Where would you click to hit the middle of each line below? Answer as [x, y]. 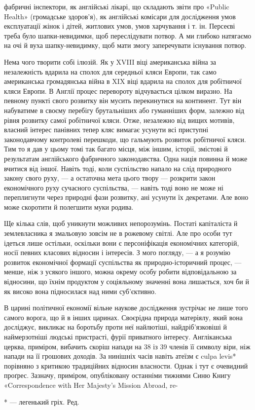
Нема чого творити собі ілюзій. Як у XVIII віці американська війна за [110, 61]
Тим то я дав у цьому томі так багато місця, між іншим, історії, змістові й [116, 149]
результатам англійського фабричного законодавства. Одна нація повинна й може [126, 158]
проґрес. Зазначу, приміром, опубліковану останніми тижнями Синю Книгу [117, 375]
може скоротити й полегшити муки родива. [69, 206]
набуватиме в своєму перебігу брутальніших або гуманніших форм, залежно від [124, 110]
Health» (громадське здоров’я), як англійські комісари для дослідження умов [120, 16]
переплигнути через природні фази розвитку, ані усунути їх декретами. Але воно [126, 197]
